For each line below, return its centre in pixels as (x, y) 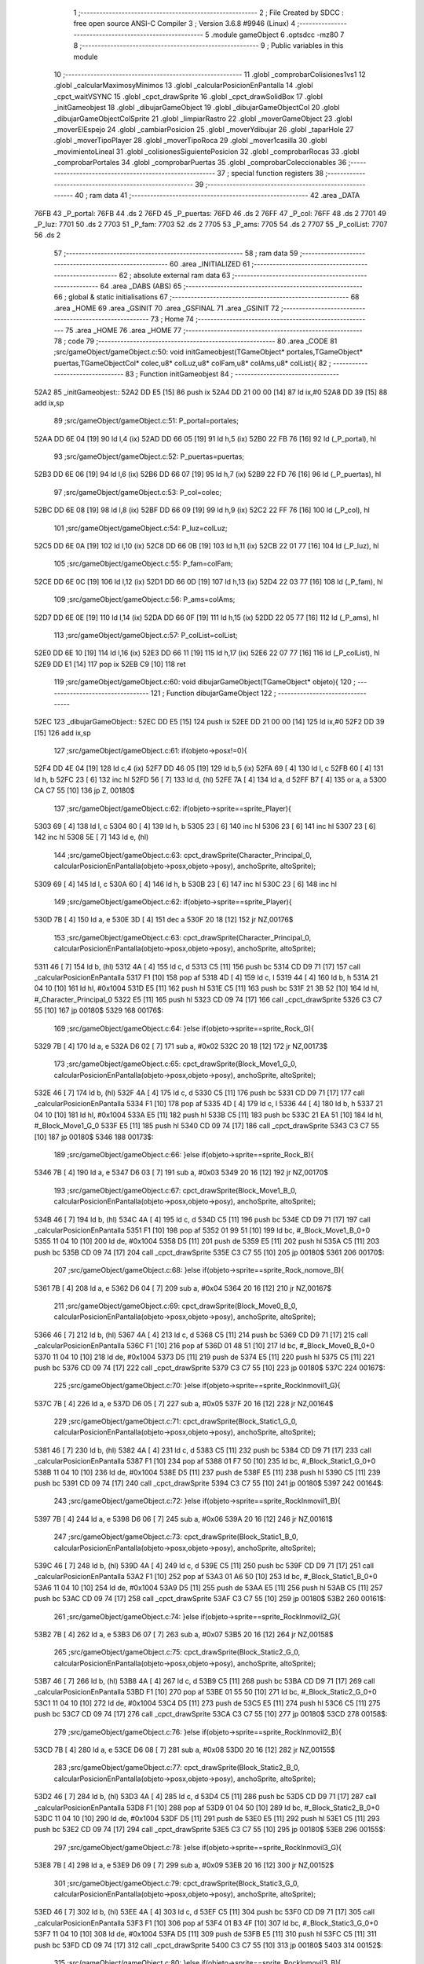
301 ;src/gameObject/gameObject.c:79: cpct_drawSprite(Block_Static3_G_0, (177, 1883)
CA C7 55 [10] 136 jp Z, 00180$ (84, 790)
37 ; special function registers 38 (270, 174)
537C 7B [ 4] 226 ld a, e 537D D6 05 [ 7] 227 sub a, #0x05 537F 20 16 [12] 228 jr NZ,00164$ (184, 1403)
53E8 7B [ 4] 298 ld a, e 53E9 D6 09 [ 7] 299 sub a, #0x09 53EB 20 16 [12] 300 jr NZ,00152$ (184, 1865)
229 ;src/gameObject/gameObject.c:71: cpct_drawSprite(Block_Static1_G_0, (175, 1421)
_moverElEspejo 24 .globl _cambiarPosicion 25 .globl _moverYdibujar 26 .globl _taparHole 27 (204, 129)
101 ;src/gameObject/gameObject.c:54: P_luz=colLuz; (141, 528)
